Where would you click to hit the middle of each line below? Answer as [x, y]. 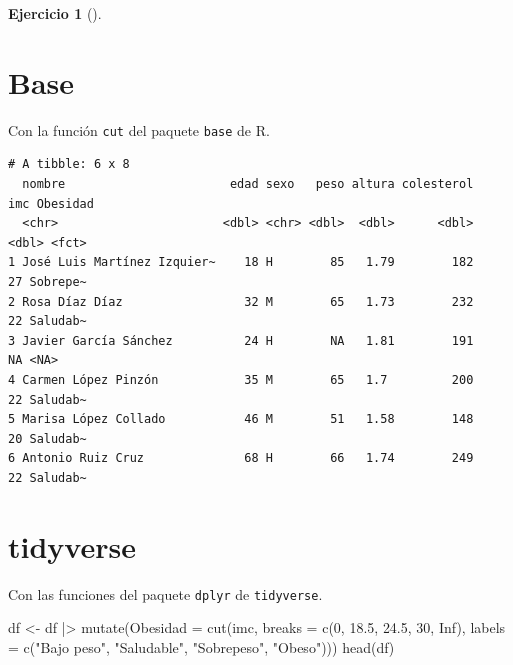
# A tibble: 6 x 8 [69, 164]
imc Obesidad [51, 203]
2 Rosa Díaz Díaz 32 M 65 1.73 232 [241, 301]
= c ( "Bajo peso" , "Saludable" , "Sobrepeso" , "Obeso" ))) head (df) [201, 646]
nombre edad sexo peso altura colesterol [248, 183]
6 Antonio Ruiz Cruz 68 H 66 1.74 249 [241, 458]
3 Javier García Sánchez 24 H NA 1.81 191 [241, 340]
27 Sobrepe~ [47, 281]
